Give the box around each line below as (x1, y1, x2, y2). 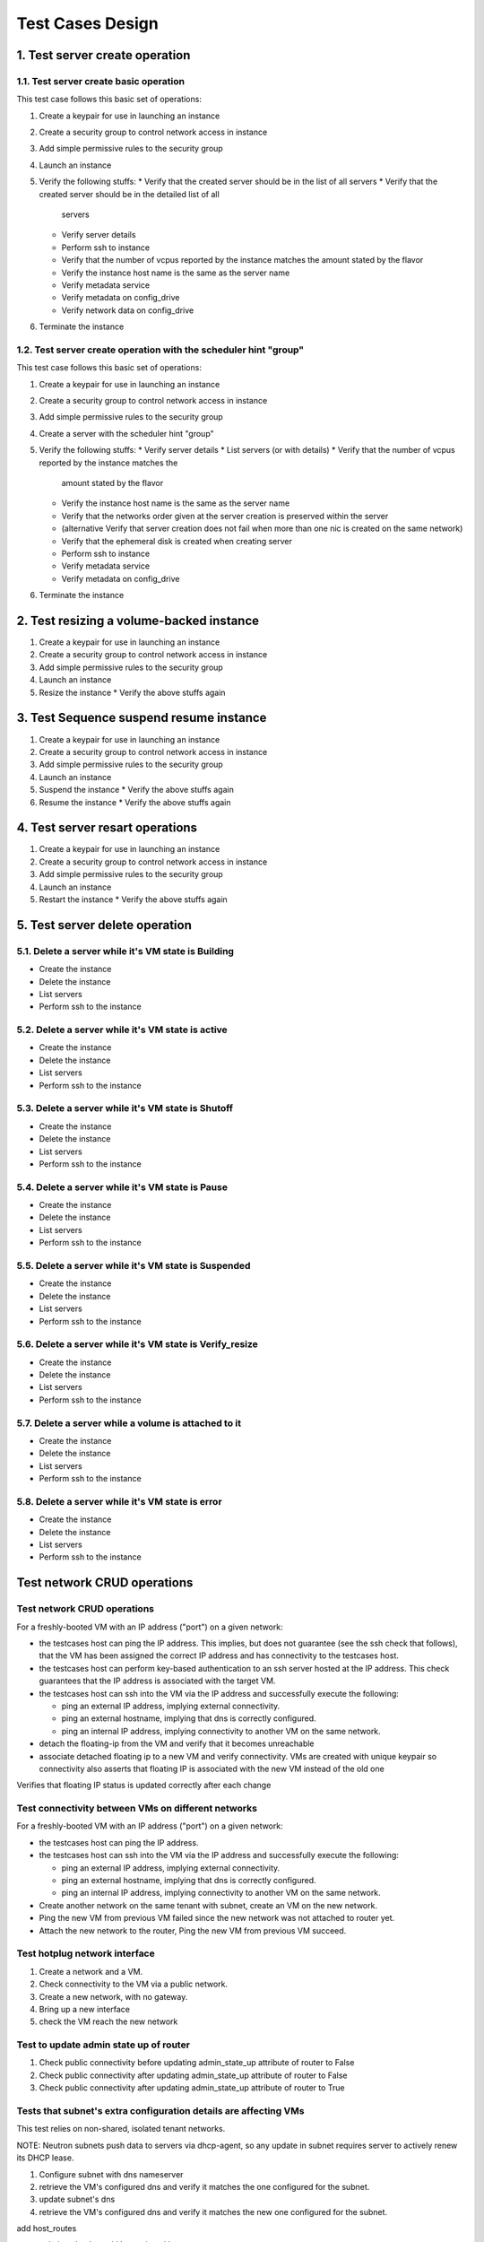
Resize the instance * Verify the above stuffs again (39, 687, 226, 698)
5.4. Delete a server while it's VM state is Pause (16, 1180, 229, 1193)
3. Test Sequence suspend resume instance (16, 710, 267, 726)
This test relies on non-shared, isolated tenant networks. (16, 2124, 226, 2134)
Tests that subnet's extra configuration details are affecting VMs (16, 2104, 305, 2116)
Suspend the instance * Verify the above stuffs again (39, 785, 235, 795)
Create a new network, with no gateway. (39, 1991, 188, 2002)
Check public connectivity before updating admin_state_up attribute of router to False (39, 2057, 355, 2068)
